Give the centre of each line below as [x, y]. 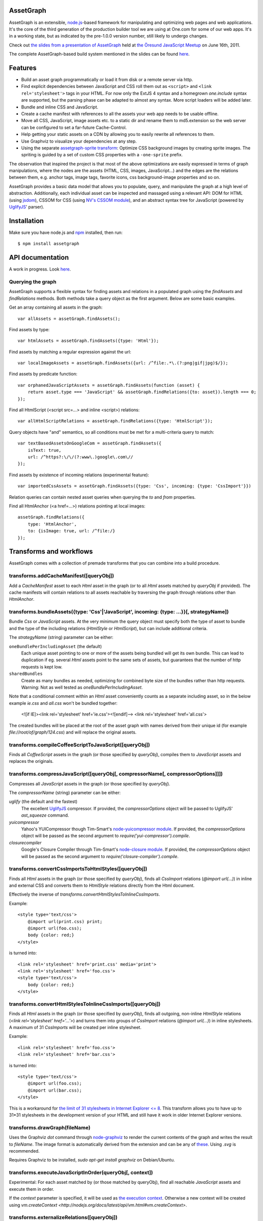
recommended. [24, 1151]
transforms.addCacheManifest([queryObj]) [62, 576]
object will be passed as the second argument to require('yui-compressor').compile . [105, 836]
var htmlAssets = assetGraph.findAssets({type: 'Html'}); [88, 341]
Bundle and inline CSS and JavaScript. [60, 107]
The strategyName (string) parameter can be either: [61, 637]
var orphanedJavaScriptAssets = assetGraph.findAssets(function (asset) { [109, 385]
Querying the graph [33, 282]
